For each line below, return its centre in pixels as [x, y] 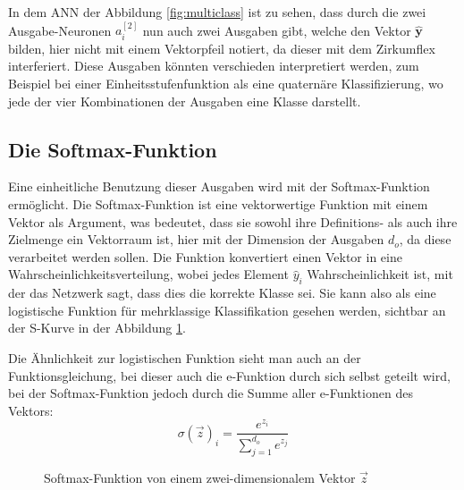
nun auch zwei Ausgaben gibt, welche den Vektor [277, 30]
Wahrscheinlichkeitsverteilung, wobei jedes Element [148, 274]
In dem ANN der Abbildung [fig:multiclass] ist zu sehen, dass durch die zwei [217, 12]
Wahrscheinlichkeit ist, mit [380, 274]
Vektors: [31, 410]
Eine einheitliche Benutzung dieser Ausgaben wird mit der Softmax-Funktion [219, 186]
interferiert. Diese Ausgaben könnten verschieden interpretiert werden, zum [214, 66]
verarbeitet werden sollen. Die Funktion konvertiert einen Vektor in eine [205, 256]
